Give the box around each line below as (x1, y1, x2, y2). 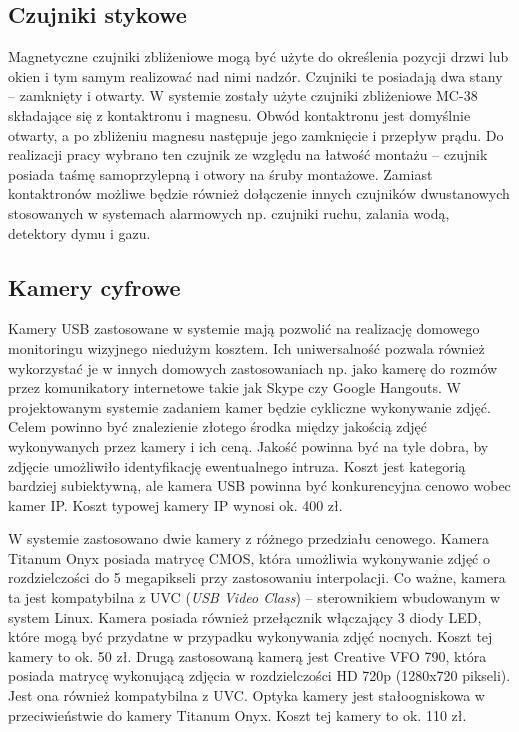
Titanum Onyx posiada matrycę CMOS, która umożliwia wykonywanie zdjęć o (8, 547, 490, 568)
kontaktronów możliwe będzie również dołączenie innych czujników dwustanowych (8, 183, 510, 204)
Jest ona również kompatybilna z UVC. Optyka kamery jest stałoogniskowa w (8, 685, 485, 706)
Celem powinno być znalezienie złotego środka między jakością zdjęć (8, 416, 428, 437)
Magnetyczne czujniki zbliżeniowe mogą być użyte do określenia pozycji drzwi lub (8, 46, 509, 67)
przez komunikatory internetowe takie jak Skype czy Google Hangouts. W (8, 377, 461, 398)
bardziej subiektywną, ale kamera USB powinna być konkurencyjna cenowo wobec (8, 475, 511, 496)
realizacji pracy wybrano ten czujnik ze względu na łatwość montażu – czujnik (8, 144, 488, 165)
